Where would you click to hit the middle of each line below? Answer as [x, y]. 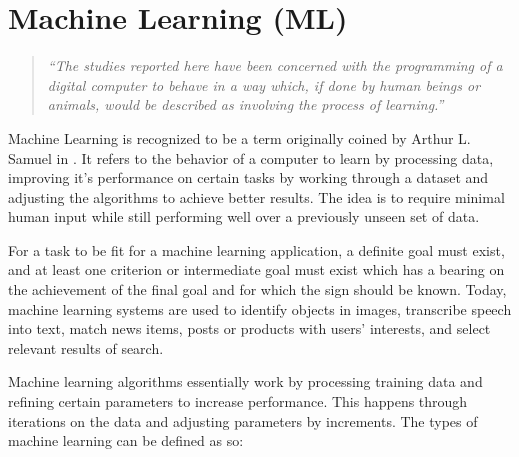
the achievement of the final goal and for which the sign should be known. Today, [257, 289]
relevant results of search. [86, 347]
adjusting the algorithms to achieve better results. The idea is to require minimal [256, 196]
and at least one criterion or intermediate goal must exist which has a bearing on [256, 269]
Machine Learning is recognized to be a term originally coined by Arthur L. [239, 137]
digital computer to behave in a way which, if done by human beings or [264, 84]
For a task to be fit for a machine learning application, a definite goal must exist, [256, 249]
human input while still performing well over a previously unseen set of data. [244, 216]
